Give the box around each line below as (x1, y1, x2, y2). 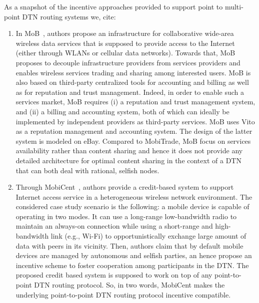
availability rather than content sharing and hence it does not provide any (15, 145, 243, 156)
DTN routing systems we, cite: (22, 11, 116, 21)
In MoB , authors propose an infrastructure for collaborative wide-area (15, 28, 234, 38)
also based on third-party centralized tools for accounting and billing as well (15, 77, 249, 87)
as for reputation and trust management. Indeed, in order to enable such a (15, 86, 244, 97)
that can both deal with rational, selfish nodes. (15, 165, 159, 175)
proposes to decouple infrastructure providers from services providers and (15, 57, 240, 67)
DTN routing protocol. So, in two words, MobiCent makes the (34, 280, 225, 290)
